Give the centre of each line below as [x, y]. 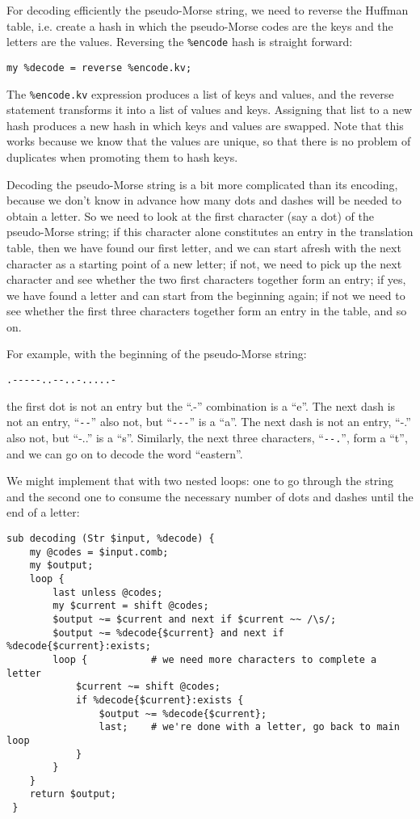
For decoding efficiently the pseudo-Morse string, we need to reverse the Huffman [208, 10]
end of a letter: [43, 512]
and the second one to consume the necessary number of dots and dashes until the [210, 496]
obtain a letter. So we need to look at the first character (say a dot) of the [190, 215]
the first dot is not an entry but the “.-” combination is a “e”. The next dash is [201, 405]
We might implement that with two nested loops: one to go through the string [200, 481]
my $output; [61, 566]
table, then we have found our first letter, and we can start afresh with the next [204, 247]
